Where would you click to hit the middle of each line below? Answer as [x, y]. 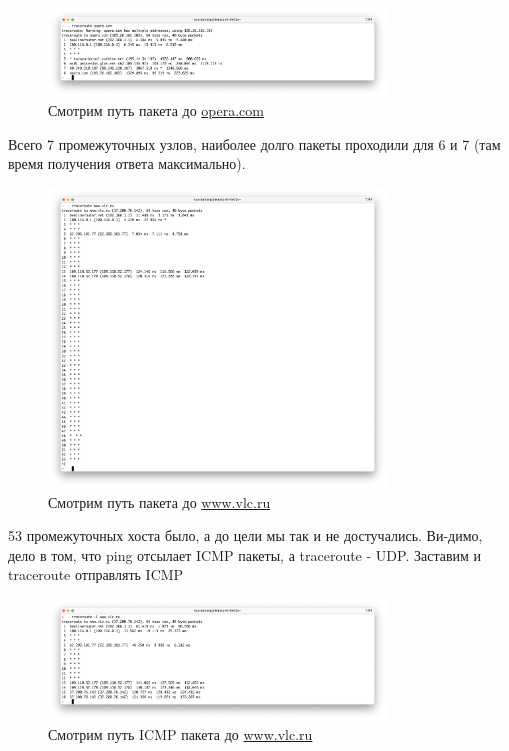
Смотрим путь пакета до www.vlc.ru [159, 501]
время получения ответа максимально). [127, 163]
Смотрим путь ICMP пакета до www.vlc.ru [180, 734]
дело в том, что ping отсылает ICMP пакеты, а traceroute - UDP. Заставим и [245, 554]
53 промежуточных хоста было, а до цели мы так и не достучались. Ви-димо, [245, 535]
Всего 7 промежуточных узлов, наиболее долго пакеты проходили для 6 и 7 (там [254, 143]
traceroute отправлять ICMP [96, 574]
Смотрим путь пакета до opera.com [156, 110]
